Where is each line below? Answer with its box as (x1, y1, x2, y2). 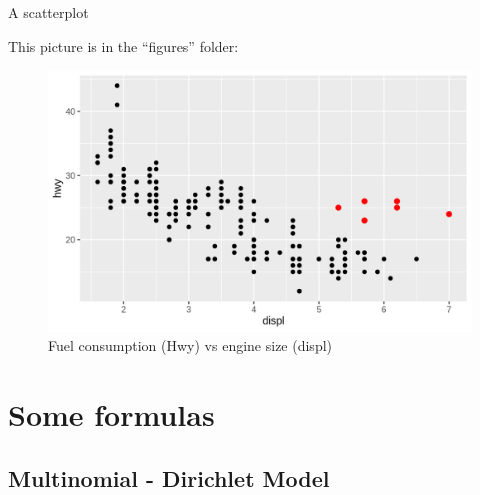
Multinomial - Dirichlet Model (8, 462, 330, 493)
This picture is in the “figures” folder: (8, 35, 239, 56)
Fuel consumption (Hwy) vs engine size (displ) (48, 335, 333, 356)
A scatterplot (8, 2, 89, 22)
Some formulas (8, 394, 215, 435)
